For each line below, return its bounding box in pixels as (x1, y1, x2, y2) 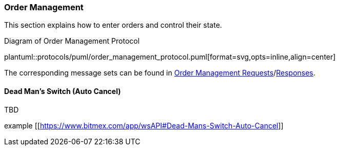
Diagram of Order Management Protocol (4, 36, 140, 46)
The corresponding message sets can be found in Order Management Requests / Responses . (4, 68, 315, 78)
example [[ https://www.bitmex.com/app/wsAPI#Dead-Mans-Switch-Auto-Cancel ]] (4, 121, 284, 130)
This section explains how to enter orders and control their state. (4, 21, 222, 30)
